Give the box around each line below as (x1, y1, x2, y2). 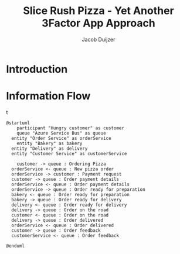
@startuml (6, 120, 30, 126)
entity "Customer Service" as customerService (11, 150, 127, 156)
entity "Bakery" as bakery (16, 140, 83, 146)
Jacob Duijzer (81, 36, 116, 43)
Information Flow (6, 90, 91, 103)
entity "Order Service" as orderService (11, 135, 111, 141)
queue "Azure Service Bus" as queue (16, 130, 107, 136)
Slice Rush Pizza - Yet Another (23, 4, 174, 18)
